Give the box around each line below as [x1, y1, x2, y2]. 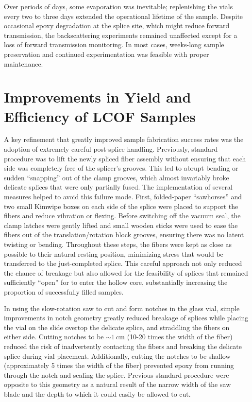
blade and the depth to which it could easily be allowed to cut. [4, 388, 191, 399]
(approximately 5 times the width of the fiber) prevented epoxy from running [4, 360, 234, 370]
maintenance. [4, 58, 43, 69]
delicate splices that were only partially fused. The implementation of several [4, 182, 233, 192]
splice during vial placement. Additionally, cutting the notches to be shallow [4, 350, 231, 361]
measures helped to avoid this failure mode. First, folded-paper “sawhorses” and [4, 192, 242, 202]
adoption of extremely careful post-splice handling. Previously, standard [4, 144, 218, 154]
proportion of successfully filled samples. [4, 286, 124, 297]
